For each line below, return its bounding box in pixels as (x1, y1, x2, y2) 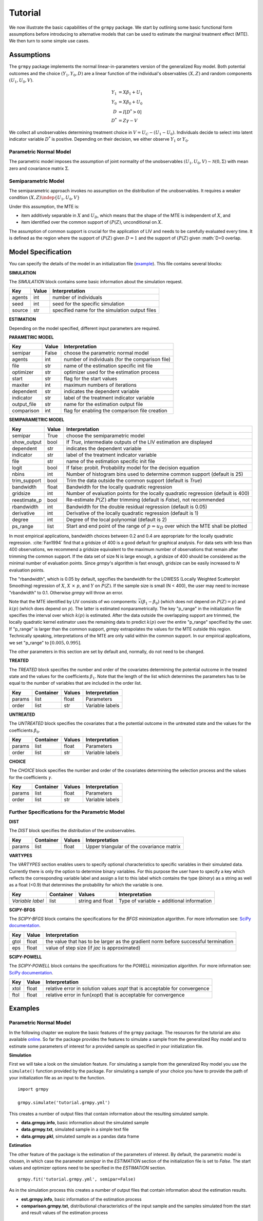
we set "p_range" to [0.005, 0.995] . (9, 640, 81, 646)
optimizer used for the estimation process (64, 369, 160, 376)
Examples (9, 1004, 40, 1013)
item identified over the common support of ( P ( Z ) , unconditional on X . (21, 219, 163, 225)
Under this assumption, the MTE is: (9, 203, 80, 210)
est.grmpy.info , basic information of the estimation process (21, 1196, 142, 1202)
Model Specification (9, 248, 72, 256)
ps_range (12, 523, 34, 530)
